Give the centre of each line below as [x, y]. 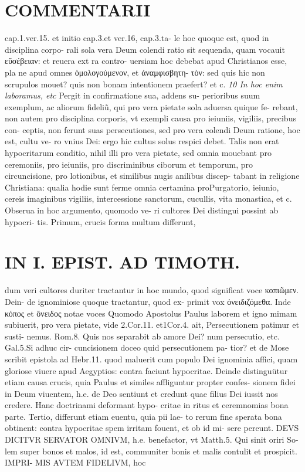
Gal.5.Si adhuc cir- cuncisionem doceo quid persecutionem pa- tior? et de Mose [147, 347]
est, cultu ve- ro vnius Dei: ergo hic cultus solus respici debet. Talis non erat [142, 141]
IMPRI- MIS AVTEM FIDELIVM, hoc [75, 462]
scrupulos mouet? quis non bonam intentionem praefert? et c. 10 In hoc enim [144, 84]
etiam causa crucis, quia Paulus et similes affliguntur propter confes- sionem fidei [150, 382]
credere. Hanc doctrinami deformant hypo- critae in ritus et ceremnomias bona [147, 405]
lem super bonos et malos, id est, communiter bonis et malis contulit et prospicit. [151, 451]
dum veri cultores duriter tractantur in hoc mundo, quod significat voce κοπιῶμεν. [152, 290]
